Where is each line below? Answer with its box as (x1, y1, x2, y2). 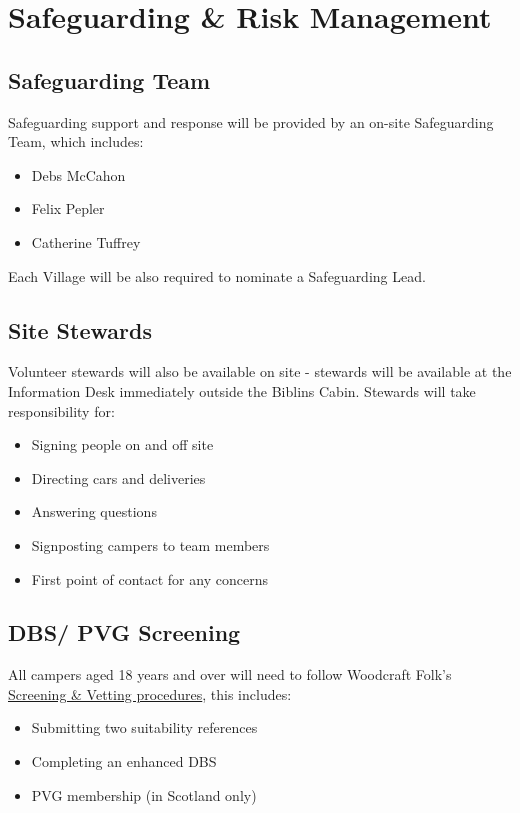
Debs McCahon (31, 164, 126, 185)
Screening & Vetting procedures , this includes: (8, 683, 292, 704)
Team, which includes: (8, 131, 144, 152)
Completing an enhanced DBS (31, 751, 217, 772)
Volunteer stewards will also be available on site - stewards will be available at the (8, 361, 512, 382)
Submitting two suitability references (31, 717, 258, 738)
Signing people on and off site (31, 434, 214, 455)
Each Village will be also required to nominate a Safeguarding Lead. (8, 265, 426, 286)
